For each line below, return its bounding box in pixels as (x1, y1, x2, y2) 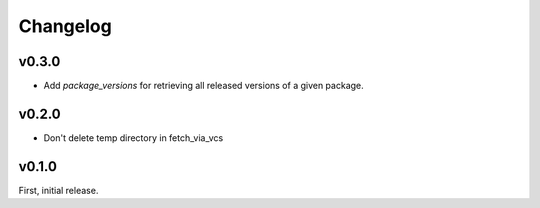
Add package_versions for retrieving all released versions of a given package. (43, 80, 364, 92)
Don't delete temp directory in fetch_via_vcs (43, 131, 224, 144)
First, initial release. (18, 184, 99, 196)
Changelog (18, 15, 112, 37)
